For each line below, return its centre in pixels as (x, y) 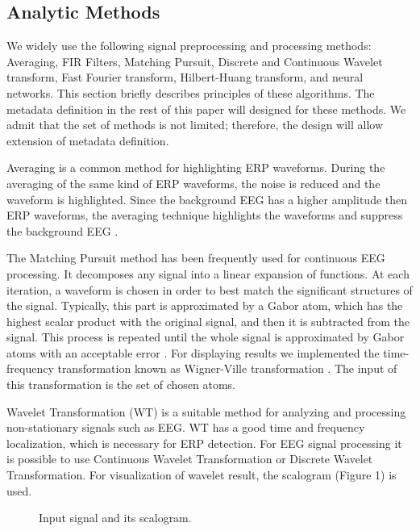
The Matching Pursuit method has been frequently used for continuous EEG (196, 258)
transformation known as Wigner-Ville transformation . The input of (227, 368)
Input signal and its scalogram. (115, 518)
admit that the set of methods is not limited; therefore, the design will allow (195, 125)
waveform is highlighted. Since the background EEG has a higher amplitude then (207, 199)
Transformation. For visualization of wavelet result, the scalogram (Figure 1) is (202, 475)
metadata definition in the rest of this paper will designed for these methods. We (206, 109)
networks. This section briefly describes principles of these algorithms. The (191, 92)
